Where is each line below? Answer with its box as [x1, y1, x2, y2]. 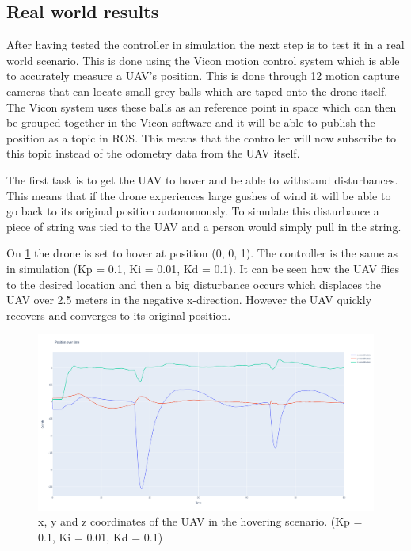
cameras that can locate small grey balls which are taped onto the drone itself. [6, 82, 388, 99]
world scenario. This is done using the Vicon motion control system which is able [6, 51, 400, 68]
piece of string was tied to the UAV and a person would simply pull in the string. [6, 218, 401, 234]
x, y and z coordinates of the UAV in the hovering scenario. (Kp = [38, 513, 363, 530]
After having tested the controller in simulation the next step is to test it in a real [6, 36, 405, 53]
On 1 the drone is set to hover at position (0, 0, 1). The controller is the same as [6, 245, 398, 261]
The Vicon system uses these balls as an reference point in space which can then [6, 98, 397, 115]
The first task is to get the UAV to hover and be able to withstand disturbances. [6, 171, 398, 188]
